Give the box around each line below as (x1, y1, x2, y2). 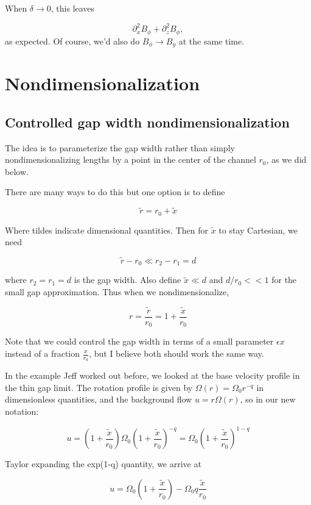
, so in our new (240, 393, 296, 406)
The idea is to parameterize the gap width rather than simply (5, 141, 235, 154)
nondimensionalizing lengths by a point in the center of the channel (5, 153, 256, 166)
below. (5, 165, 29, 177)
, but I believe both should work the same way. (89, 347, 264, 359)
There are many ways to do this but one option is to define (5, 185, 225, 198)
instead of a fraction (5, 347, 80, 359)
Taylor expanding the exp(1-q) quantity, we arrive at (5, 457, 201, 470)
